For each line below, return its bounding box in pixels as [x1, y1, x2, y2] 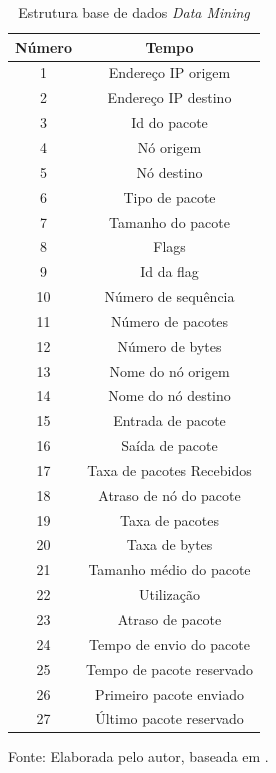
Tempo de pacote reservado [86, 658, 253, 679]
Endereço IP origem [108, 62, 231, 83]
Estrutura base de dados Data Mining [18, 2, 250, 22]
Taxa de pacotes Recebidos [87, 459, 252, 480]
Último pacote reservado [95, 708, 244, 729]
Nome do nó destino [108, 385, 231, 406]
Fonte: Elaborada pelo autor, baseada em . [8, 746, 269, 767]
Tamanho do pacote [109, 211, 230, 232]
